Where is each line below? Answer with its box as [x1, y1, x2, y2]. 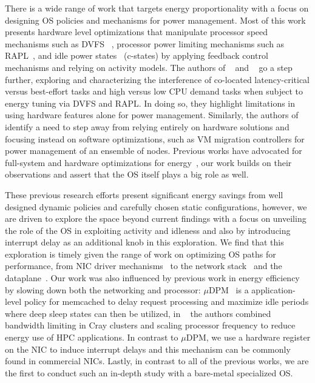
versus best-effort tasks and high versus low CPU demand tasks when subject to [5, 85, 303, 98]
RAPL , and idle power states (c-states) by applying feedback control [5, 49, 268, 62]
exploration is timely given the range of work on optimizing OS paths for [5, 247, 276, 260]
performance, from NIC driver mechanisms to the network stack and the [5, 259, 282, 272]
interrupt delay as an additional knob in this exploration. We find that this [5, 236, 284, 248]
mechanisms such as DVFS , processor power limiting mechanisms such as [5, 37, 285, 50]
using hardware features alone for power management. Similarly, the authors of [5, 108, 299, 121]
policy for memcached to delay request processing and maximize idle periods [24, 295, 309, 308]
